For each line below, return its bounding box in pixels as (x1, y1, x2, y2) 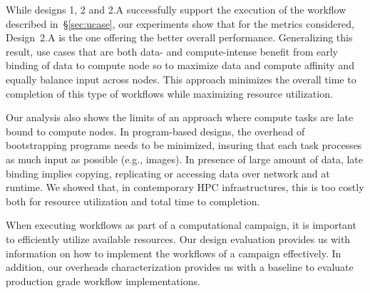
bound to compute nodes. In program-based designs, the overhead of (6, 123, 305, 138)
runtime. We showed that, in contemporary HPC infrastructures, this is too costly (6, 180, 364, 195)
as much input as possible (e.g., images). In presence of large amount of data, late (6, 151, 364, 166)
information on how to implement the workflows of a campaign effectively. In (6, 245, 341, 260)
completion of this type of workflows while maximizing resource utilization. (6, 86, 333, 101)
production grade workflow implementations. (6, 273, 200, 288)
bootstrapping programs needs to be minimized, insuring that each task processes (6, 138, 362, 153)
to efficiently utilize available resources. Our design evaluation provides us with (6, 231, 351, 246)
